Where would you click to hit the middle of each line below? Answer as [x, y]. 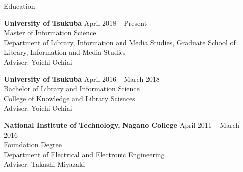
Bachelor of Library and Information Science [72, 88]
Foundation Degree [33, 144]
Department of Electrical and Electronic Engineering [84, 154]
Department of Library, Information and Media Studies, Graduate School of [120, 42]
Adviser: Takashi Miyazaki [45, 164]
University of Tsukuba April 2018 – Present [76, 23]
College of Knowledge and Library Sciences [70, 98]
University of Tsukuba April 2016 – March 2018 [82, 79]
